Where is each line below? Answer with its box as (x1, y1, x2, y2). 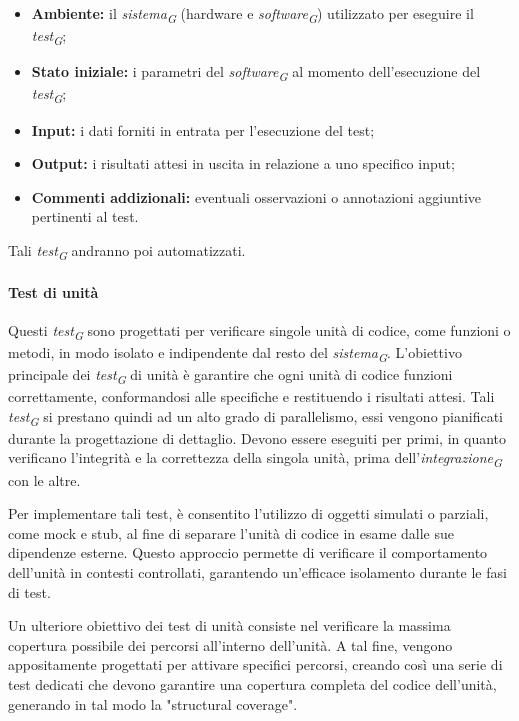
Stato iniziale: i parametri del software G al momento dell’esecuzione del (31, 61, 481, 85)
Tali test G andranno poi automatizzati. (8, 239, 246, 263)
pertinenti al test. (31, 206, 139, 227)
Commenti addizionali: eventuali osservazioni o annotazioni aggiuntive (31, 186, 481, 207)
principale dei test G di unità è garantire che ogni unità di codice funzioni (8, 364, 453, 387)
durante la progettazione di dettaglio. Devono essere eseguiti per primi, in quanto (8, 427, 507, 448)
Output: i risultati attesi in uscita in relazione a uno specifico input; (31, 153, 455, 174)
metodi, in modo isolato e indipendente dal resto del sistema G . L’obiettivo (8, 341, 462, 365)
